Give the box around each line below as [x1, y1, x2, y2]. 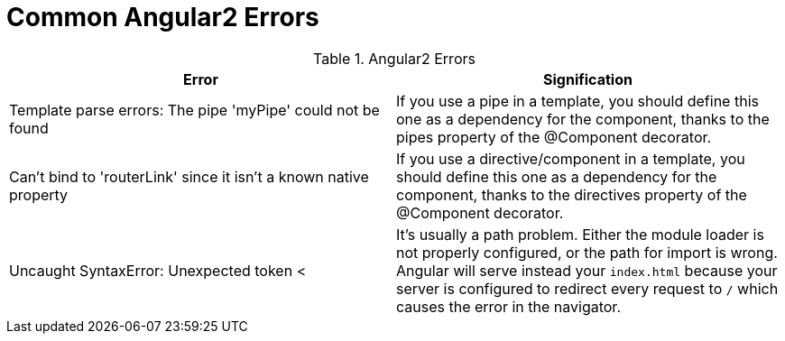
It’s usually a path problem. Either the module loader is [396, 225, 764, 244]
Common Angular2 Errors [6, 2, 319, 32]
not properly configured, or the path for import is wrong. [396, 243, 778, 262]
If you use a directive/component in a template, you [396, 149, 745, 168]
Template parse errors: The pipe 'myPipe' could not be [9, 100, 380, 119]
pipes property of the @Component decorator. [396, 127, 712, 146]
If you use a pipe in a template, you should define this [396, 91, 759, 110]
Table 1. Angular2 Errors [313, 49, 476, 68]
